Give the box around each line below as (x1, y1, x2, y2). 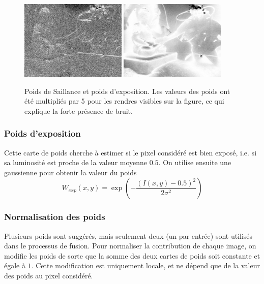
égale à (4, 260, 25, 271)
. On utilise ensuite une (158, 157, 231, 168)
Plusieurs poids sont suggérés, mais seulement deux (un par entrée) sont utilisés (4, 230, 253, 241)
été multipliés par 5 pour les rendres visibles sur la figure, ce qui (24, 96, 224, 106)
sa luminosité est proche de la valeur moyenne (4, 157, 148, 168)
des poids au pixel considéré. (4, 270, 93, 281)
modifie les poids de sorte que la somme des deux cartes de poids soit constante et (4, 250, 260, 261)
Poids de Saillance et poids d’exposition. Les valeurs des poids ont (24, 85, 230, 96)
